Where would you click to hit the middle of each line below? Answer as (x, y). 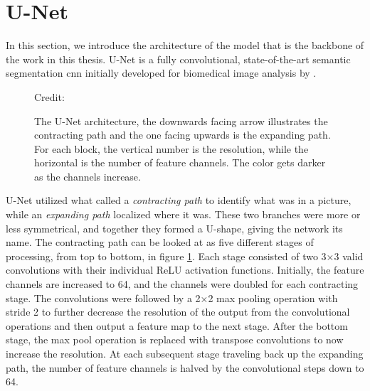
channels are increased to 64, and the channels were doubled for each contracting (182, 284)
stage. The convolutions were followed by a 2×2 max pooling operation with (172, 298)
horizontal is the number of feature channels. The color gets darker (180, 162)
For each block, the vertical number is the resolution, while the (171, 148)
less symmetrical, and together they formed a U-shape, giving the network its (174, 228)
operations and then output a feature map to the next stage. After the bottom (177, 325)
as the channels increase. (88, 176)
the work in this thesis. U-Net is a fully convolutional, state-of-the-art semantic (178, 59)
